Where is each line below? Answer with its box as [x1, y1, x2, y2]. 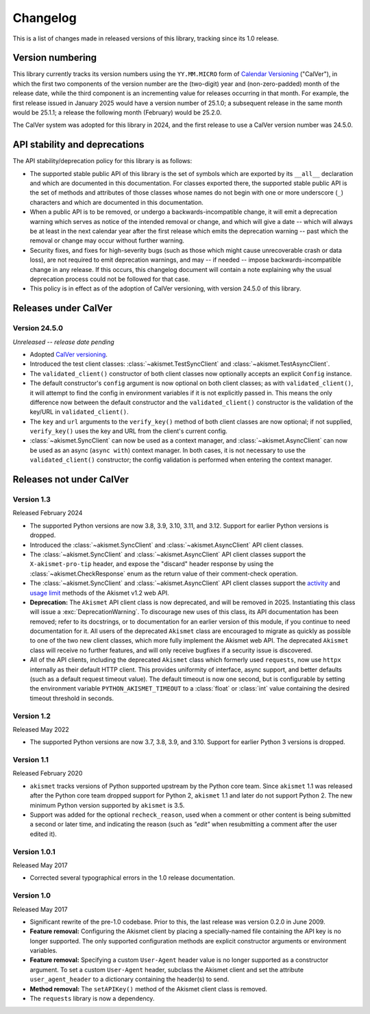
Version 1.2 [12, 711, 51, 721]
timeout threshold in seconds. [29, 694, 114, 702]
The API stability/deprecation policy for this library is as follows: [12, 157, 193, 165]
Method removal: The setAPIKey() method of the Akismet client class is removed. [29, 985, 267, 993]
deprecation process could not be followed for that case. [29, 275, 190, 283]
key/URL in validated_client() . [29, 408, 129, 416]
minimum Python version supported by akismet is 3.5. [29, 801, 185, 809]
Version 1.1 [12, 755, 49, 765]
